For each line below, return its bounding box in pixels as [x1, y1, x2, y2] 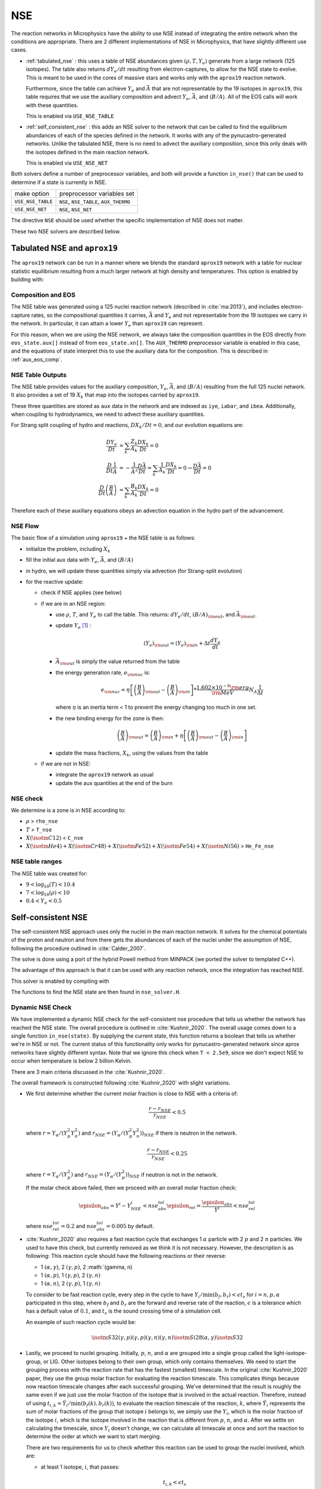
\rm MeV [211, 690, 234, 696]
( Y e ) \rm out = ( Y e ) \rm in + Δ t [143, 640, 211, 648]
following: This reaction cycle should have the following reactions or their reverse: [26, 1253, 226, 1260]
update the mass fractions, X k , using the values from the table [55, 749, 209, 758]
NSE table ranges [11, 858, 62, 866]
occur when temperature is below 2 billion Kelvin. [11, 1057, 132, 1064]
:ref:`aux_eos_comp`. [11, 356, 62, 363]
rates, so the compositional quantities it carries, [31, 311, 148, 319]
